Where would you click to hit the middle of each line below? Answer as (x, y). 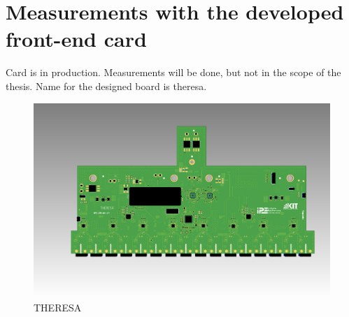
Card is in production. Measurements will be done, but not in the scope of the (173, 72)
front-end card (76, 39)
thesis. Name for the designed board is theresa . (106, 86)
